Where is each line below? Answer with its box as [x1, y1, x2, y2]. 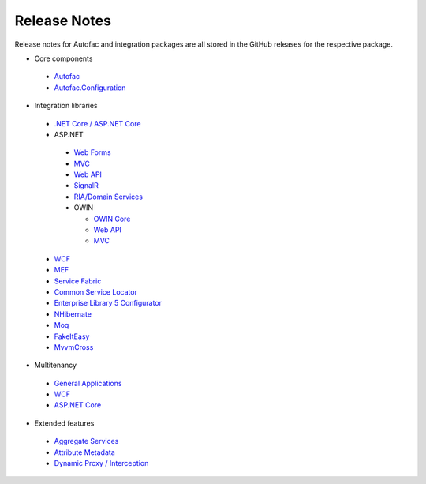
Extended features [34, 418, 95, 428]
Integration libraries [34, 101, 98, 111]
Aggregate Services [54, 437, 119, 446]
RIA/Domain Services [73, 192, 144, 201]
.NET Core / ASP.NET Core [54, 118, 141, 128]
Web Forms [73, 148, 112, 157]
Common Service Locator [54, 287, 138, 296]
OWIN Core [93, 214, 131, 223]
